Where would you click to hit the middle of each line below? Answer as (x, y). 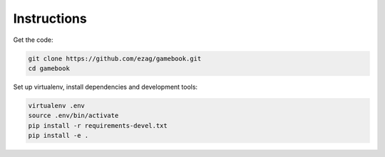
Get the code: (33, 40)
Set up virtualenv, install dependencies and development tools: (106, 87)
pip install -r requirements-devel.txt (98, 125)
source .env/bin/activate (73, 116)
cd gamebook (49, 68)
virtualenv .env (57, 105)
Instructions (50, 18)
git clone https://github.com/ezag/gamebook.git (115, 58)
